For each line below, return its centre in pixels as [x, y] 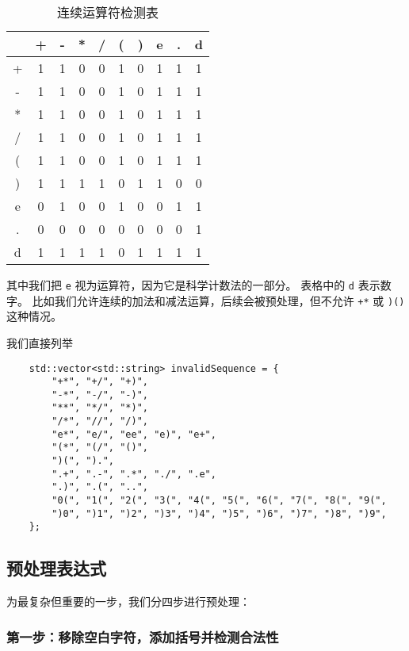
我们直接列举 [40, 342]
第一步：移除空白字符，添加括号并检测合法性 [143, 636]
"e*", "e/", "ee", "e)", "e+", [134, 434]
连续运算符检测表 [107, 12]
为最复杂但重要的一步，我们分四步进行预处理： [128, 601]
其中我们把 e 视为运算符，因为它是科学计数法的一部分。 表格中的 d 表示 [193, 285]
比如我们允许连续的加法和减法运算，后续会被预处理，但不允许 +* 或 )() [218, 300]
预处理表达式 [56, 568]
